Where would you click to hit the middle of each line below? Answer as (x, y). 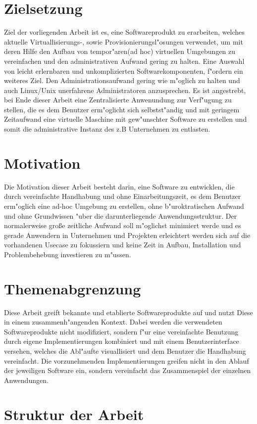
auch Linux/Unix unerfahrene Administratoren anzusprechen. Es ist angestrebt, (125, 90)
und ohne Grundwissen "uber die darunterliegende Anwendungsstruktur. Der (121, 215)
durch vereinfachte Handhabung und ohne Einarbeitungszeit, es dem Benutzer (123, 196)
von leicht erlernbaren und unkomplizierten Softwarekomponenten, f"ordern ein (124, 71)
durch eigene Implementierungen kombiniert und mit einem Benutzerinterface (122, 341)
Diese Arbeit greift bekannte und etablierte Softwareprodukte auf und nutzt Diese (128, 312)
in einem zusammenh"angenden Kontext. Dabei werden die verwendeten (113, 322)
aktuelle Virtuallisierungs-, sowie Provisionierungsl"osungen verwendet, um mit (124, 41)
